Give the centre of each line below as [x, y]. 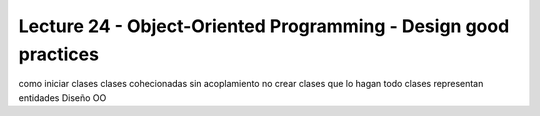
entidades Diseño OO [62, 97]
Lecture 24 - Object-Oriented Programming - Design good [264, 26]
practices [59, 54]
